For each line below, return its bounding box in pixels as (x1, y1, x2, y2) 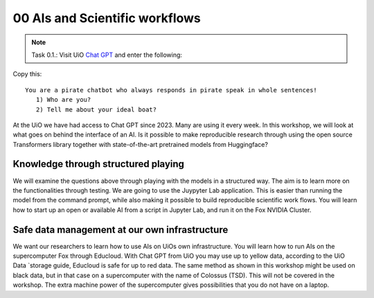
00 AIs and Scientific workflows (12, 10, 201, 26)
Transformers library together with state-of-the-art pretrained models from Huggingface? (12, 140, 268, 148)
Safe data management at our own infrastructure (12, 224, 229, 236)
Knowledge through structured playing (12, 158, 185, 170)
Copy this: (12, 70, 42, 78)
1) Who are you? (35, 96, 91, 104)
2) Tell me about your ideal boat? (35, 105, 157, 114)
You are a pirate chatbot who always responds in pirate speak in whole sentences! (25, 86, 318, 94)
